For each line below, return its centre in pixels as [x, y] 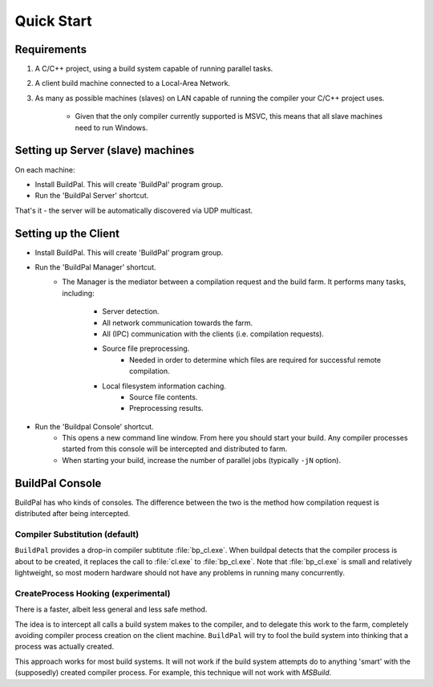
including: [79, 293]
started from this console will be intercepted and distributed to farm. [175, 449]
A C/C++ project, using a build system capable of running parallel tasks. [154, 69]
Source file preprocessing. [146, 348]
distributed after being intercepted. [73, 514]
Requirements [51, 49]
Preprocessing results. [166, 409]
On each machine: [45, 169]
